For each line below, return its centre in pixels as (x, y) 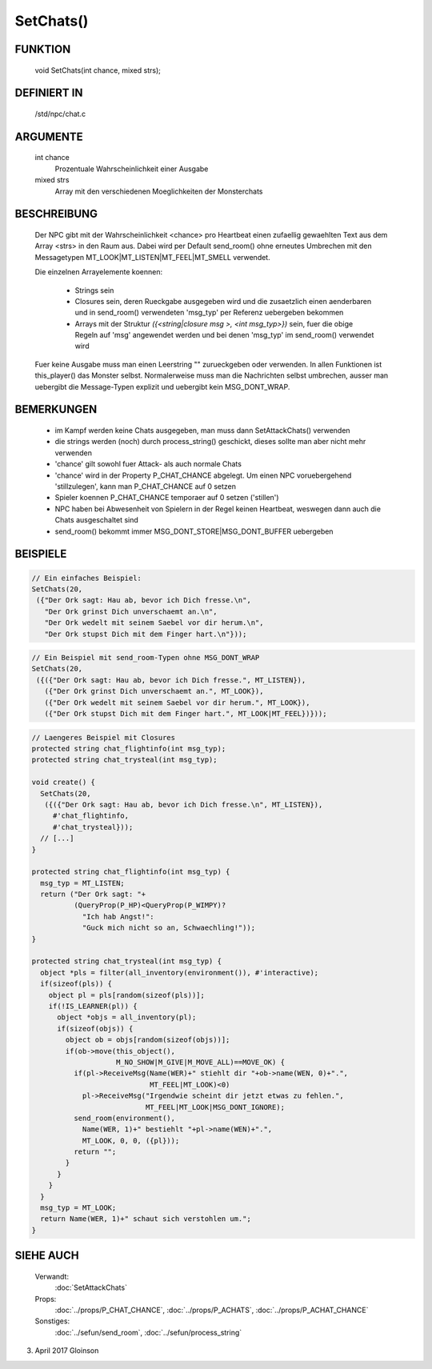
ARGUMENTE (49, 136)
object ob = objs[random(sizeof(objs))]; (148, 1040)
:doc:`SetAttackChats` (91, 1287)
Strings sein (94, 290)
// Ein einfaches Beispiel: (86, 578)
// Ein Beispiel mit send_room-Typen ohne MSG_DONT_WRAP (146, 658)
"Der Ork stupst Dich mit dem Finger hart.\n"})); (146, 634)
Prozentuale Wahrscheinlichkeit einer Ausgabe (132, 169)
